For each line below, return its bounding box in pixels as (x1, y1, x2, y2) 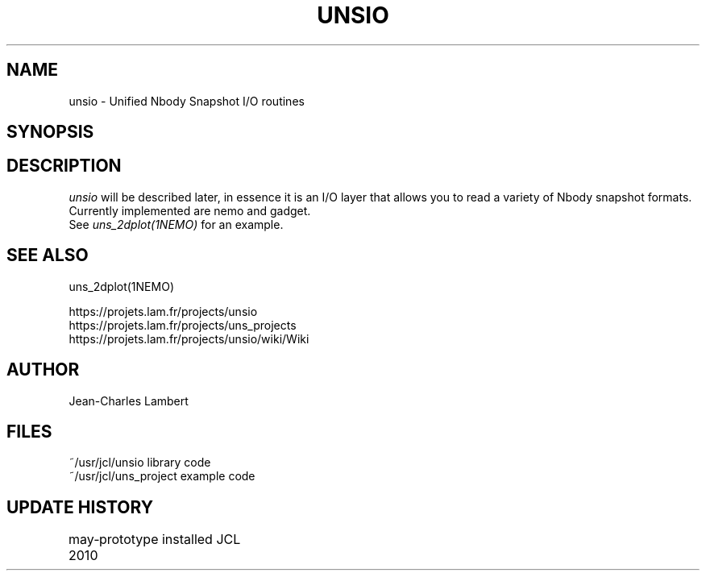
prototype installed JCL (98, 531, 241, 548)
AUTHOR (6, 359, 80, 380)
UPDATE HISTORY (6, 496, 154, 517)
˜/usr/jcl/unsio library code (69, 455, 211, 470)
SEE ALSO (6, 245, 89, 266)
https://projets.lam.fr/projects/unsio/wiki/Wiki (69, 331, 309, 346)
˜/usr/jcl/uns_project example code (69, 469, 255, 484)
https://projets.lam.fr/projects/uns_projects (69, 318, 297, 332)
